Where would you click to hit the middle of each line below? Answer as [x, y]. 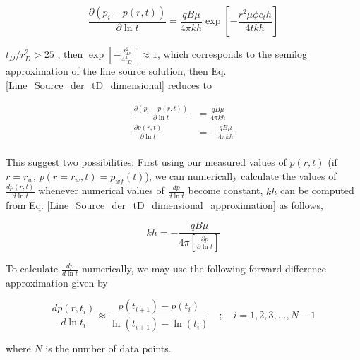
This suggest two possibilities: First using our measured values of [146, 162]
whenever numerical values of [101, 190]
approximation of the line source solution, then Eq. [116, 71]
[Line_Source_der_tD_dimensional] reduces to [109, 85]
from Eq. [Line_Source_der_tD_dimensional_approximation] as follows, [164, 204]
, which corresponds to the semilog [232, 54]
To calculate [32, 269]
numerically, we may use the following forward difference [204, 269]
